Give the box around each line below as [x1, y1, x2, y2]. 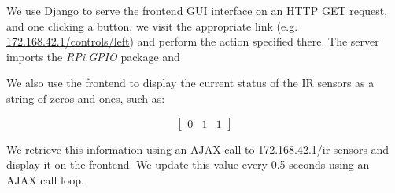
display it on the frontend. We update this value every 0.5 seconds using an [6, 156, 370, 173]
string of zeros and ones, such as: [6, 89, 165, 106]
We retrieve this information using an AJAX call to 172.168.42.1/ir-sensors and [6, 140, 389, 157]
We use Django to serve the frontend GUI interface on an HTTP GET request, [6, 2, 388, 18]
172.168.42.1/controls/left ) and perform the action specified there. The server [6, 33, 379, 49]
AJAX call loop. [6, 171, 84, 188]
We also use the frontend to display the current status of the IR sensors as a [6, 75, 375, 91]
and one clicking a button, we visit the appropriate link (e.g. [6, 17, 298, 34]
